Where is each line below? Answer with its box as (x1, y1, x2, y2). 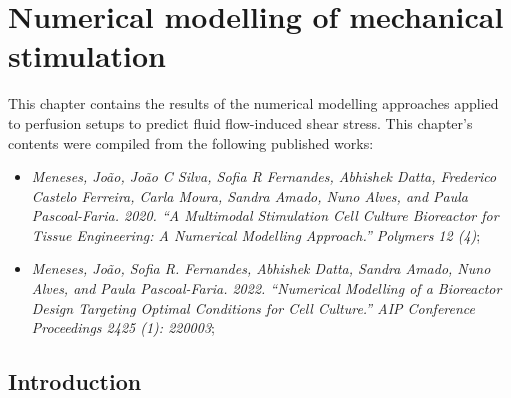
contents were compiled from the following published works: (8, 132, 374, 153)
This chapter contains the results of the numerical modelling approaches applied (8, 93, 499, 114)
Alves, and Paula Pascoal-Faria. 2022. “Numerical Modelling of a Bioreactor (31, 278, 502, 299)
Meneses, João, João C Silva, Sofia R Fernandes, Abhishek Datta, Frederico (31, 166, 497, 187)
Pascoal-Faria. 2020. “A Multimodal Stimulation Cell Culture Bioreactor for (31, 205, 499, 226)
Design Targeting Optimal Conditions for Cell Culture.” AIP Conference (31, 297, 475, 318)
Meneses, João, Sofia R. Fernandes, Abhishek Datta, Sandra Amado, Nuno (31, 258, 491, 279)
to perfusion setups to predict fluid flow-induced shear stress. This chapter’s (8, 112, 473, 133)
